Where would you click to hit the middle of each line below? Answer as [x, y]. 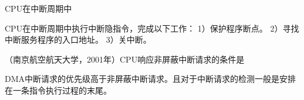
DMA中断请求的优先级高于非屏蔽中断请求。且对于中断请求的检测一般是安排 [151, 79]
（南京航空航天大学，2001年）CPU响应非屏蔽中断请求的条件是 [125, 59]
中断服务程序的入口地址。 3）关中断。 [78, 39]
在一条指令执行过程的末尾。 [58, 90]
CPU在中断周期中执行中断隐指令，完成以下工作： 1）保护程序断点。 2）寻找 [152, 28]
